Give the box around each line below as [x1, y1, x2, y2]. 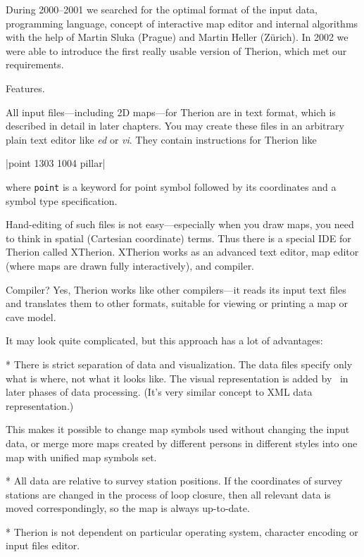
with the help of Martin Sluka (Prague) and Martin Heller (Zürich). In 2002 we [6, 30, 349, 44]
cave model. [6, 309, 56, 324]
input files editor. [6, 538, 80, 553]
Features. [6, 80, 45, 95]
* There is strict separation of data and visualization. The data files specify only [6, 356, 353, 371]
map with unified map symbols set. [6, 449, 157, 464]
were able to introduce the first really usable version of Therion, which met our [6, 43, 347, 58]
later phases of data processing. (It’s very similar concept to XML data [6, 384, 313, 399]
